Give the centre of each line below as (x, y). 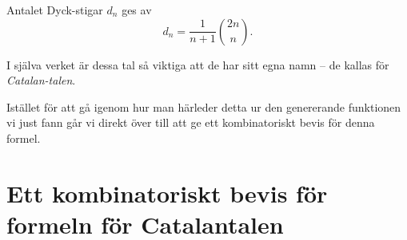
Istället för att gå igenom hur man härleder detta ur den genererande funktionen (204, 106)
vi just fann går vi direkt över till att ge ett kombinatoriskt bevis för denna (191, 122)
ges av (137, 10)
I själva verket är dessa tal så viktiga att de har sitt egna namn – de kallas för (198, 64)
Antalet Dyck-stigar (55, 10)
